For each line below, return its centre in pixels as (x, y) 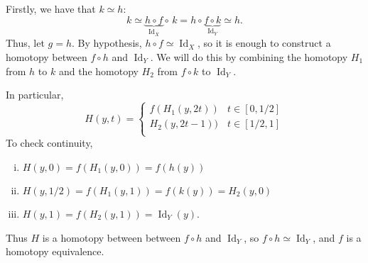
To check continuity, (49, 143)
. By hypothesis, (107, 43)
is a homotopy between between (112, 237)
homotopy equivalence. (55, 251)
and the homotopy (98, 71)
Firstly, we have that (51, 9)
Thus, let (25, 43)
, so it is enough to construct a (264, 43)
